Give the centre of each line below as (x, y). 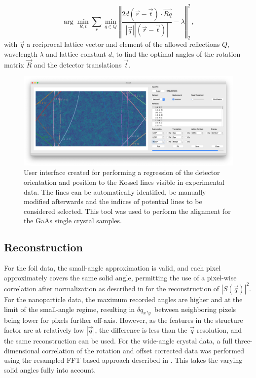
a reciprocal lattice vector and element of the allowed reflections (123, 44)
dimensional (22, 350)
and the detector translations (78, 64)
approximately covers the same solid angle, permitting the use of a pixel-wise (120, 277)
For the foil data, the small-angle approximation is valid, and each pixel (112, 268)
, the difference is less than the (141, 329)
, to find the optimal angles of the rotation (176, 53)
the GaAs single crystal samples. (73, 221)
